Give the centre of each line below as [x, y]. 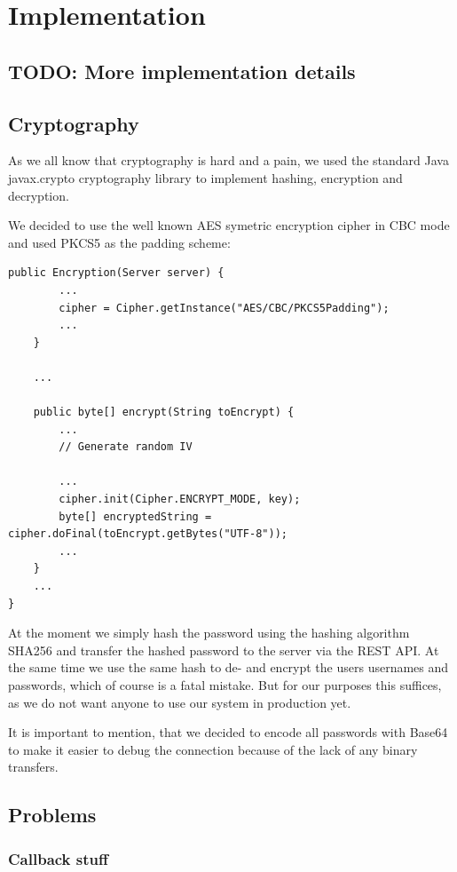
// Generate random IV [126, 447]
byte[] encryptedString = [135, 516]
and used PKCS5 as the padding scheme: [119, 242]
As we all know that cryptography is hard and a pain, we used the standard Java [228, 160]
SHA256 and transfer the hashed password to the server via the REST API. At [224, 650]
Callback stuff [58, 858]
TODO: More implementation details [182, 71]
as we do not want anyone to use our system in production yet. [180, 702]
